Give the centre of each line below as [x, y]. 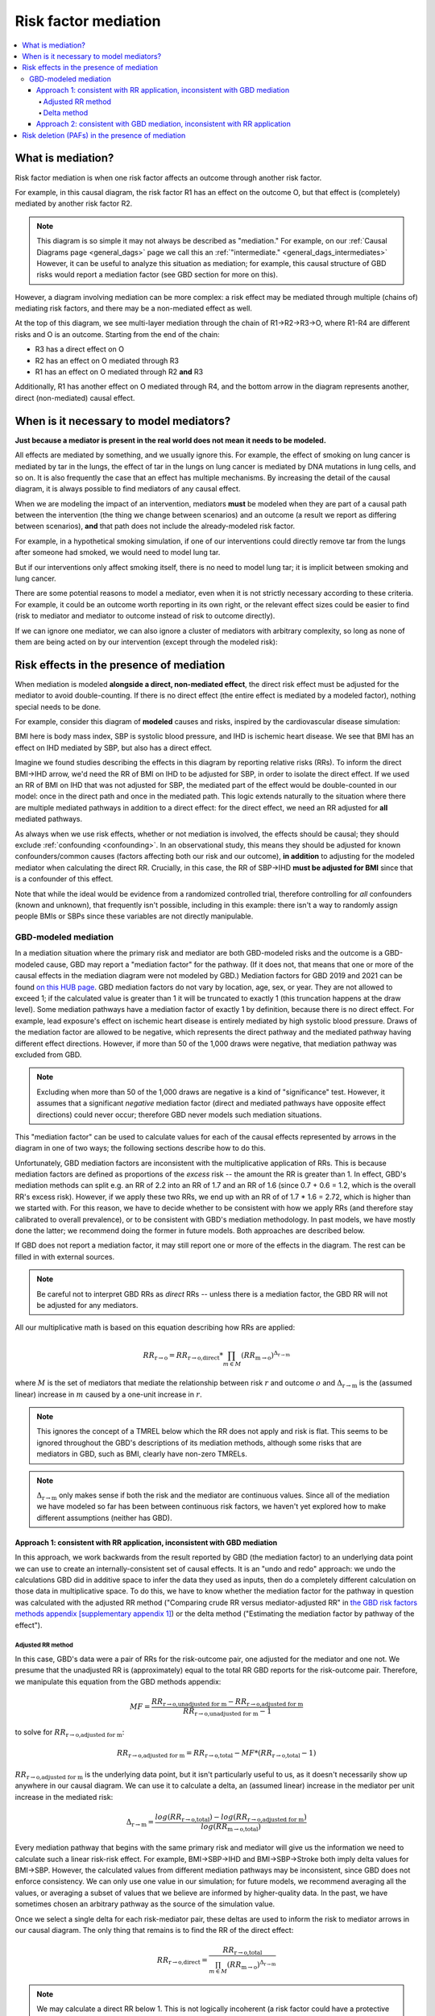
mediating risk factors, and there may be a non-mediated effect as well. [134, 308]
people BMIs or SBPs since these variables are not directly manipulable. [134, 916]
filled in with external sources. [65, 1256]
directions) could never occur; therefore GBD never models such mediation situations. [179, 1114]
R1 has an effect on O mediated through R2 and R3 [119, 372]
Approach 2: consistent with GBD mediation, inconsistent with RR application [164, 124]
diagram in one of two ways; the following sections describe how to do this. [140, 1148]
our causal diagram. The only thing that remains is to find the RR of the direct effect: [154, 1930]
